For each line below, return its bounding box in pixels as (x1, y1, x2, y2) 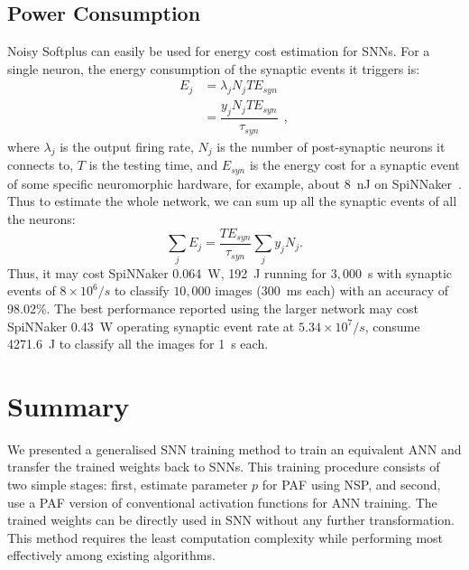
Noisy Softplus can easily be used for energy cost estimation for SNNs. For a (7, 42, 430, 61)
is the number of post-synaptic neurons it (216, 136, 446, 155)
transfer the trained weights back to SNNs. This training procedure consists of (7, 457, 440, 476)
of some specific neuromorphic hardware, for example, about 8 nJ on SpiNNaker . (7, 173, 462, 192)
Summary (7, 387, 130, 424)
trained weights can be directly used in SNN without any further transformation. (7, 510, 455, 529)
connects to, (7, 155, 74, 174)
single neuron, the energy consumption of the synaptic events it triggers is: (7, 59, 420, 78)
